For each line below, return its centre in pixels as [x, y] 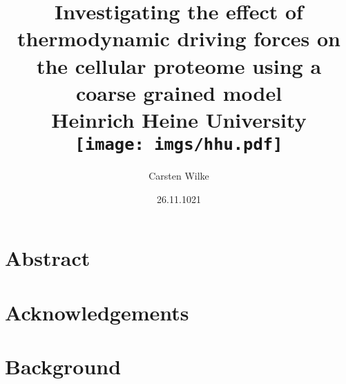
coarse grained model [179, 92]
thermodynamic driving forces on [179, 38]
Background [63, 366]
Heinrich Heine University [179, 119]
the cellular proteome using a [179, 65]
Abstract [48, 258]
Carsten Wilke [179, 176]
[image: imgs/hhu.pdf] [179, 145]
